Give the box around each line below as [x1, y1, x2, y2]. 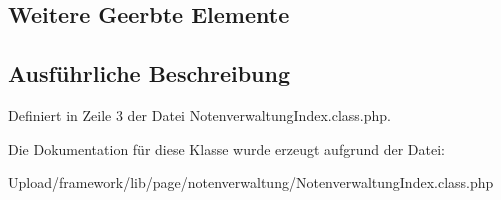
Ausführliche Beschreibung [8, 58, 290, 89]
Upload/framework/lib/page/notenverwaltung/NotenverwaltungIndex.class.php [8, 172, 494, 193]
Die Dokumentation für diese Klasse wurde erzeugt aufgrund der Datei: [8, 138, 445, 159]
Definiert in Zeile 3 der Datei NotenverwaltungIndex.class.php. [8, 104, 391, 125]
